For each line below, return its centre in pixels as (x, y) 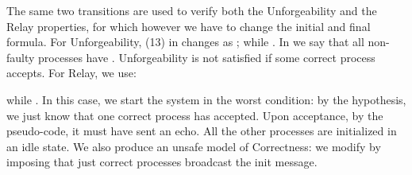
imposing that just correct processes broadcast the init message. (162, 162)
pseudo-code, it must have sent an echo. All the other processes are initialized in (202, 131)
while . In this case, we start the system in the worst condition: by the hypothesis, (206, 99)
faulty (21, 57)
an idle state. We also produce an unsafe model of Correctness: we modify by (194, 146)
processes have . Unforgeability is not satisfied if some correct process (207, 57)
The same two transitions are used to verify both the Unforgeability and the (192, 10)
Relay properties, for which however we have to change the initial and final (189, 26)
